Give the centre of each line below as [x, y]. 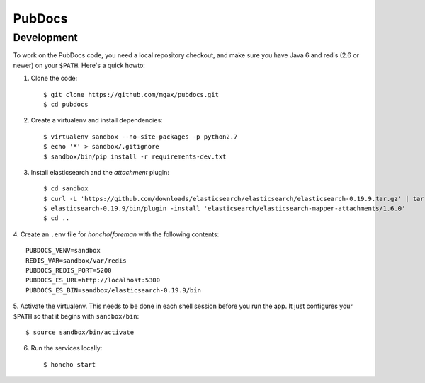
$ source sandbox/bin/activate [80, 332]
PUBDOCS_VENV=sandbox [63, 251]
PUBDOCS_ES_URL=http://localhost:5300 [93, 280]
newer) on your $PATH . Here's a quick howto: [79, 65]
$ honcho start [70, 364]
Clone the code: [54, 79]
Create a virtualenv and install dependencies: [97, 120]
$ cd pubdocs [66, 104]
